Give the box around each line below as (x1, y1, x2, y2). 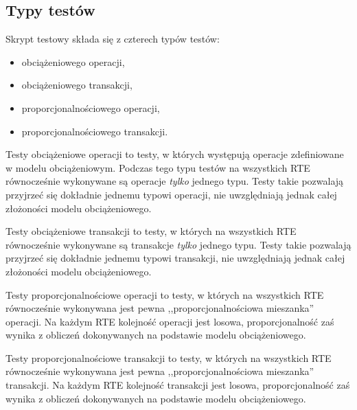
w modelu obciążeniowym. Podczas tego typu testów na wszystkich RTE (5, 160, 310, 174)
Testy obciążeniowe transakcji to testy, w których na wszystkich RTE (5, 224, 297, 238)
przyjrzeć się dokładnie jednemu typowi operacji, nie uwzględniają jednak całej (5, 187, 337, 201)
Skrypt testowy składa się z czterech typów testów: (5, 32, 220, 46)
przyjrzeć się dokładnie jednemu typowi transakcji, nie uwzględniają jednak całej (5, 251, 345, 265)
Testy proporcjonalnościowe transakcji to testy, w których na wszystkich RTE (5, 350, 332, 365)
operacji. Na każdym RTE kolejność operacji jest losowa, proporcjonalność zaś (5, 314, 334, 328)
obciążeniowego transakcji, (21, 78, 133, 92)
